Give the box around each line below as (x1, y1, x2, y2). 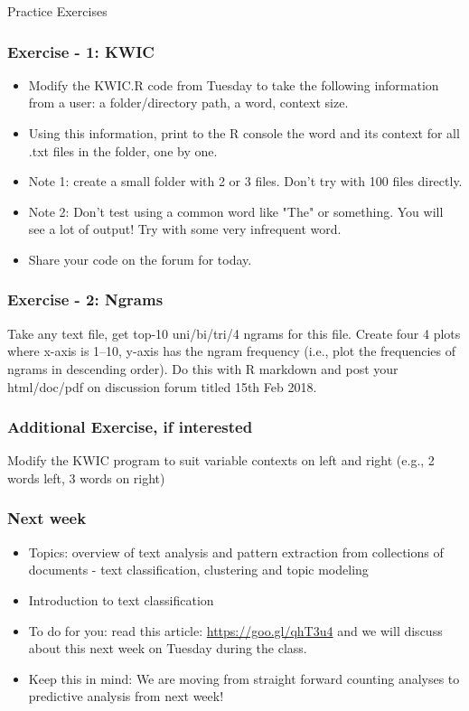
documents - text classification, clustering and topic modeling (28, 560, 369, 579)
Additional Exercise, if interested (7, 416, 253, 438)
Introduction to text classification (28, 590, 214, 609)
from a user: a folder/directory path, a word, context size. (28, 93, 349, 112)
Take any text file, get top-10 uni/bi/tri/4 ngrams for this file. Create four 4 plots (7, 323, 461, 342)
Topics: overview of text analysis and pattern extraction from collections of (28, 542, 444, 561)
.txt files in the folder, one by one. (28, 141, 218, 160)
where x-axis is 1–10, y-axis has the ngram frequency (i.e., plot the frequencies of (7, 341, 455, 360)
